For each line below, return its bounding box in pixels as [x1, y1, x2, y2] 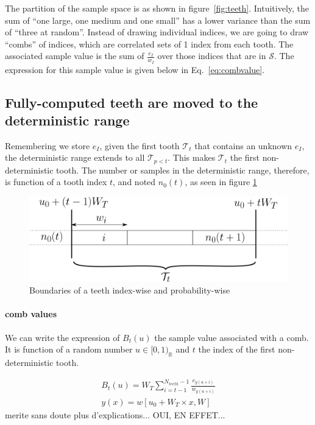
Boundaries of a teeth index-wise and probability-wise [29, 284, 230, 297]
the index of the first [198, 343, 275, 356]
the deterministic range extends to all [5, 151, 145, 164]
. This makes [168, 151, 216, 164]
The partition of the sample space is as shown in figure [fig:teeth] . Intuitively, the [5, 2, 310, 14]
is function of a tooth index [5, 175, 107, 188]
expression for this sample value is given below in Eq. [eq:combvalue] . [5, 63, 265, 76]
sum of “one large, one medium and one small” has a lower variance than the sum [5, 13, 311, 26]
